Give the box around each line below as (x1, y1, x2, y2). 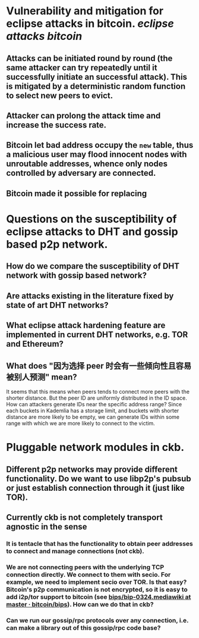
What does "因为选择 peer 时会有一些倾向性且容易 (6, 360, 192, 371)
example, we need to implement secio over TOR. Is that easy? (6, 578, 187, 586)
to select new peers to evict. (6, 91, 113, 101)
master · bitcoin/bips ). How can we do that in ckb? (6, 600, 154, 608)
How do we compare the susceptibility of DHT (6, 261, 180, 272)
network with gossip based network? (6, 270, 147, 281)
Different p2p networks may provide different (6, 464, 178, 474)
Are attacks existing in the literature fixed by (6, 291, 174, 301)
